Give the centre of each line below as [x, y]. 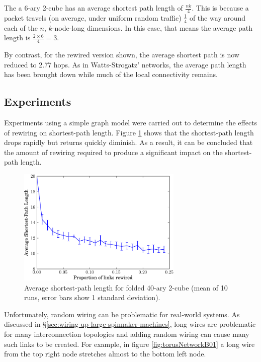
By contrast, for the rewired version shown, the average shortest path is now [122, 55]
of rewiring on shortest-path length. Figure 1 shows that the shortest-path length [129, 132]
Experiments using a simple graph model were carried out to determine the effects [131, 123]
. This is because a [220, 8]
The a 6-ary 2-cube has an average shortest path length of [94, 8]
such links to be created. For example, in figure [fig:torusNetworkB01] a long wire [129, 344]
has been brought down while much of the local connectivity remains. [111, 74]
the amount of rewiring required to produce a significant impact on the [113, 152]
